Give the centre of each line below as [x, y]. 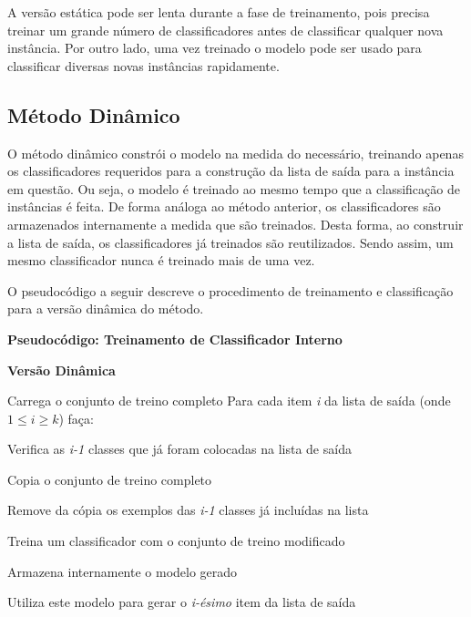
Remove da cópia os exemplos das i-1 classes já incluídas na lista [188, 510]
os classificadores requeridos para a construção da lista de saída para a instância [231, 171]
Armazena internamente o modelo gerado [123, 571]
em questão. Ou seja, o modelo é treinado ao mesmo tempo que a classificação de [234, 188]
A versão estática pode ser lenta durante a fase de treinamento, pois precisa [219, 12]
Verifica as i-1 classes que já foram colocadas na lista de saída [179, 449]
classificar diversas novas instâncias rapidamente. [143, 65]
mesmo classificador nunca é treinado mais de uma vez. [161, 260]
